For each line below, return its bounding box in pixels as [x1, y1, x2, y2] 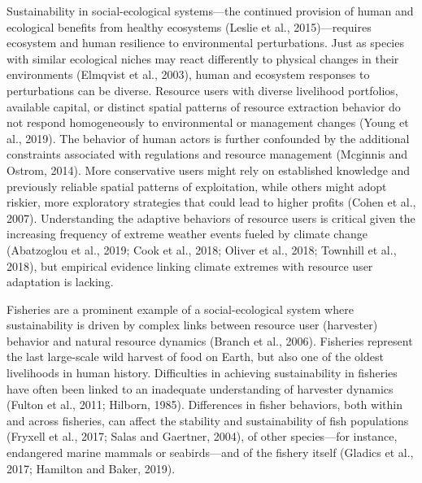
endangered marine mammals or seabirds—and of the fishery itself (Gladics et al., [7, 444, 414, 461]
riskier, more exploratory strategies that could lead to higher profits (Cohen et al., [7, 194, 416, 211]
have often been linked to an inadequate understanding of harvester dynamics [7, 380, 394, 397]
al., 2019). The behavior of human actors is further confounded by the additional [7, 129, 410, 146]
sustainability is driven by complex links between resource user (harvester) [7, 316, 378, 333]
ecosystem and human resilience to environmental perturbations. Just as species [7, 34, 404, 51]
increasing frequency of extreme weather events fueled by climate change [7, 225, 368, 242]
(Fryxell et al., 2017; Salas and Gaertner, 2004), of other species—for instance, [7, 428, 398, 445]
